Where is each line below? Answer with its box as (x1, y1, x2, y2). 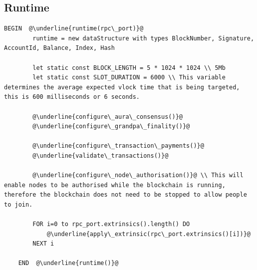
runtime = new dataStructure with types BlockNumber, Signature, (32, 34, 255, 42)
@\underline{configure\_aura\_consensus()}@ (32, 113, 183, 120)
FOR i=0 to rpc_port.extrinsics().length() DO (32, 221, 190, 228)
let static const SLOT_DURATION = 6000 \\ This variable (32, 74, 226, 81)
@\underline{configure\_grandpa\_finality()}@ (32, 123, 190, 130)
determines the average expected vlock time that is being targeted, (4, 83, 240, 91)
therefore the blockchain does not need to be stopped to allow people (4, 191, 247, 199)
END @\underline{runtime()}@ (18, 260, 119, 267)
